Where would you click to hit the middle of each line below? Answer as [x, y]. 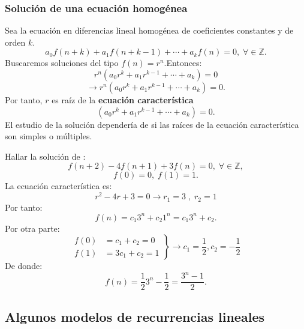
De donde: [24, 266]
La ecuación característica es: [58, 186]
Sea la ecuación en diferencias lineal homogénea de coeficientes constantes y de [149, 30]
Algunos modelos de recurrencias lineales [135, 316]
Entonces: [184, 63]
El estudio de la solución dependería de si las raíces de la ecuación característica [152, 124]
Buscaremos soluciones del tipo [62, 63]
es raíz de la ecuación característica [123, 100]
